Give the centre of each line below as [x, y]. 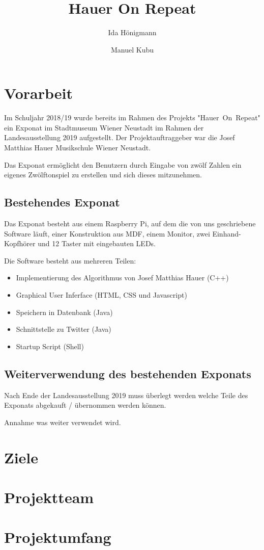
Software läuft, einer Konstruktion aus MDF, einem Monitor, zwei [107, 233]
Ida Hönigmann [132, 32]
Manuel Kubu [132, 49]
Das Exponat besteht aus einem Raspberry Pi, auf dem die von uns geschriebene [130, 224]
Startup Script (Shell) [50, 346]
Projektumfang [58, 537]
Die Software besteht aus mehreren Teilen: [70, 260]
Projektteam [49, 497]
